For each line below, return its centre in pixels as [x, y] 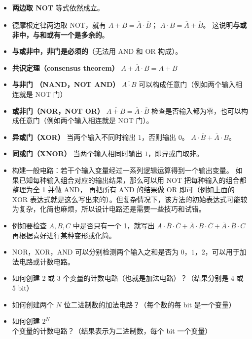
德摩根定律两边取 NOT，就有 [59, 25]
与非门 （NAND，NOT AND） [66, 84]
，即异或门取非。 [176, 153]
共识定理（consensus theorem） [65, 67]
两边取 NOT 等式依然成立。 [58, 7]
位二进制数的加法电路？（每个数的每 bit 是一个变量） [150, 304]
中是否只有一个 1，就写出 [114, 225]
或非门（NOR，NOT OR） [58, 110]
